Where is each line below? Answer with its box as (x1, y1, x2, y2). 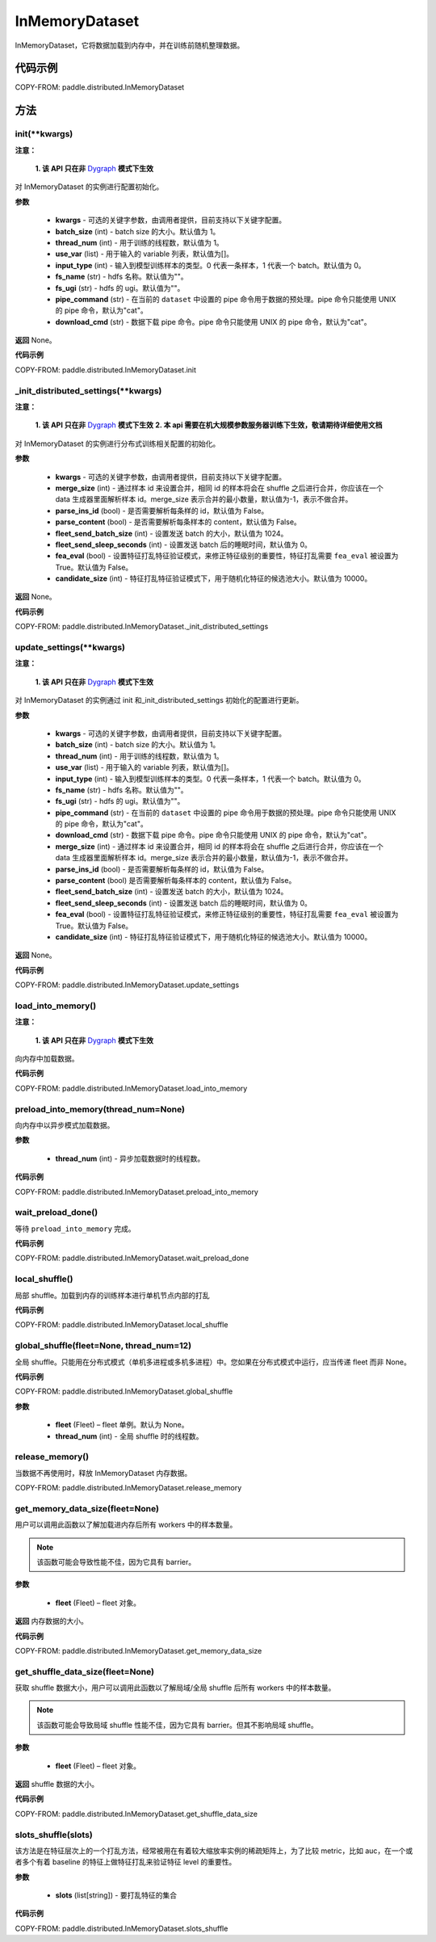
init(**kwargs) (15, 128, 73, 140)
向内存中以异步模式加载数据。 (15, 1120, 115, 1130)
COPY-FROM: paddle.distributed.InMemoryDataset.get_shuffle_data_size (15, 1809, 258, 1818)
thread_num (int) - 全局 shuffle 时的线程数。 (55, 1431, 203, 1441)
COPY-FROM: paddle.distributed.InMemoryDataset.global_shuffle (15, 1386, 233, 1397)
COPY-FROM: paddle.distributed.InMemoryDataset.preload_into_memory (15, 1187, 258, 1196)
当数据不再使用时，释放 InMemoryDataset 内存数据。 (15, 1468, 192, 1478)
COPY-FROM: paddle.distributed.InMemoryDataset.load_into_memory (15, 1083, 248, 1093)
